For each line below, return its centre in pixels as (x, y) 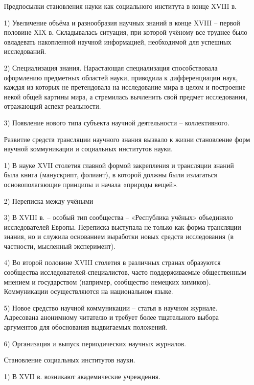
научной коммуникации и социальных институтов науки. (88, 149)
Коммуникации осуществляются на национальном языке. (89, 291)
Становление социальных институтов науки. (70, 360)
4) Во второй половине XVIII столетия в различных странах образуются (112, 262)
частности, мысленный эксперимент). (60, 246)
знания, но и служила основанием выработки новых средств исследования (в (119, 236)
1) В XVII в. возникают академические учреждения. (82, 376)
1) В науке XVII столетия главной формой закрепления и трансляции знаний (119, 165)
